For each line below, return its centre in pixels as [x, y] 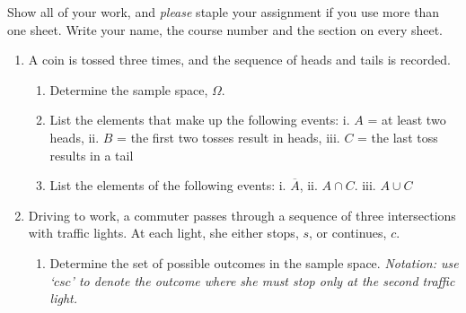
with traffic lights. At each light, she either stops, [163, 233]
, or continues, [348, 233]
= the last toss [398, 137]
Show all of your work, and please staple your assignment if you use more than [224, 12]
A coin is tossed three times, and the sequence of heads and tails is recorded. [239, 60]
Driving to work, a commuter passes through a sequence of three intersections [242, 215]
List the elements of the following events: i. [168, 185]
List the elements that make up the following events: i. [200, 120]
